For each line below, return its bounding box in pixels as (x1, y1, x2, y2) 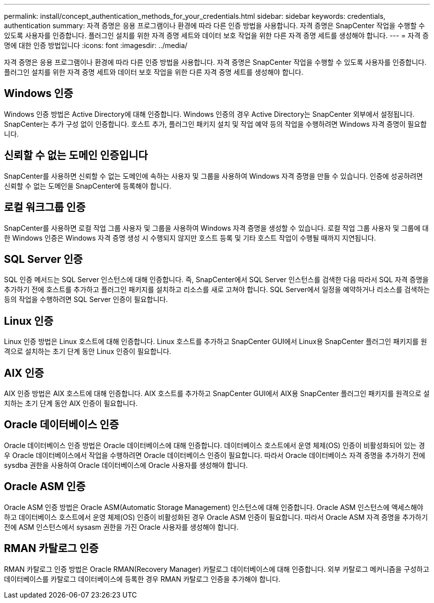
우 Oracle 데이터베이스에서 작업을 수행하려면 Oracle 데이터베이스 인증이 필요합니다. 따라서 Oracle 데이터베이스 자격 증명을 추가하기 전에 (4, 451, 426, 459)
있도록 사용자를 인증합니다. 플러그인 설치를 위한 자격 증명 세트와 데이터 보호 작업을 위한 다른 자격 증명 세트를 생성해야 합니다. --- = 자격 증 (4, 31, 429, 40)
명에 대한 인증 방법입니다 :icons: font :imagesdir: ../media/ (4, 41, 188, 50)
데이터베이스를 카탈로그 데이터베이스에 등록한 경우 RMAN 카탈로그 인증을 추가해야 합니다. (4, 574, 280, 583)
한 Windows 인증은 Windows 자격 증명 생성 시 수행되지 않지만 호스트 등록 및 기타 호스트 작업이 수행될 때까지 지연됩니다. (4, 233, 376, 242)
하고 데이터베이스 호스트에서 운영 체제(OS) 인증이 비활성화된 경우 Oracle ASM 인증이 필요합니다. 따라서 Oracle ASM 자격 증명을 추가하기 (4, 512, 428, 521)
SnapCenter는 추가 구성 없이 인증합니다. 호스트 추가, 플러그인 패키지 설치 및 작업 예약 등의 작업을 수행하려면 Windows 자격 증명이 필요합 (4, 119, 427, 128)
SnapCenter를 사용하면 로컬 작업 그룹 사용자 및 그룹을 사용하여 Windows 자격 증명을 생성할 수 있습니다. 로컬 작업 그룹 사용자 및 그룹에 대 (4, 223, 429, 232)
